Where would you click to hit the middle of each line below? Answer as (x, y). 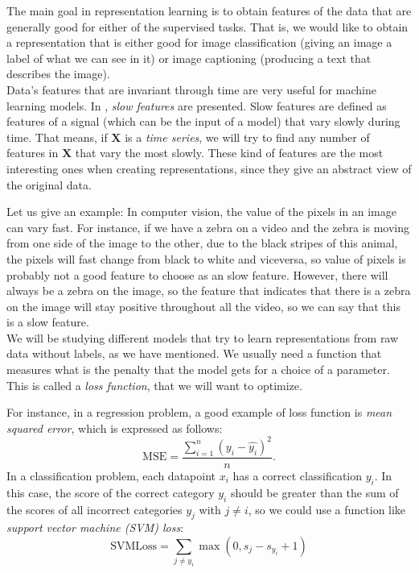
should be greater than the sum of (314, 492)
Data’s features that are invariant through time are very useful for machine (191, 89)
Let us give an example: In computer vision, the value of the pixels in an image (201, 212)
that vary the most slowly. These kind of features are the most (229, 153)
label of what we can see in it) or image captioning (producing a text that (189, 58)
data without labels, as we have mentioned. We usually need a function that (194, 353)
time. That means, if (57, 137)
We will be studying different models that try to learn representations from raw (203, 337)
